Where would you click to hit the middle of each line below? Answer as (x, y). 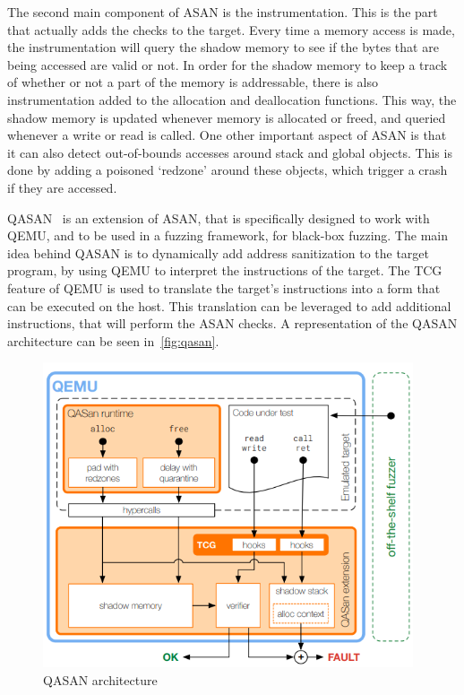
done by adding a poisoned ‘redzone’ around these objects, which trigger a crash (228, 170)
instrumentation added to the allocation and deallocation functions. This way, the (232, 99)
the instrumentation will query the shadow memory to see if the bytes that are (223, 47)
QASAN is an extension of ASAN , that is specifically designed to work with (219, 217)
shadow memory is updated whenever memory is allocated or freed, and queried (227, 117)
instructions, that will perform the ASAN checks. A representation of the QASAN (232, 323)
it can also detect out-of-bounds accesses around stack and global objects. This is (230, 152)
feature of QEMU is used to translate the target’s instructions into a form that (224, 287)
